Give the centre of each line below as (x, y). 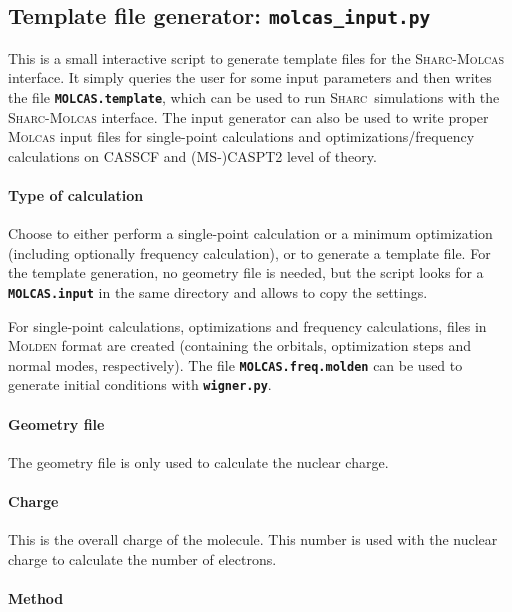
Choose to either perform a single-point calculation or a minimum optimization (250, 233)
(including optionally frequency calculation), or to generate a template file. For (249, 252)
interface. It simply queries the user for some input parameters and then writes (250, 77)
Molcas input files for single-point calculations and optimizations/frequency (241, 136)
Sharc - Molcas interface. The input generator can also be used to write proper (248, 116)
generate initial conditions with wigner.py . (140, 384)
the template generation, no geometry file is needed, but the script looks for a (246, 272)
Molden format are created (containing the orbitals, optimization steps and (240, 345)
